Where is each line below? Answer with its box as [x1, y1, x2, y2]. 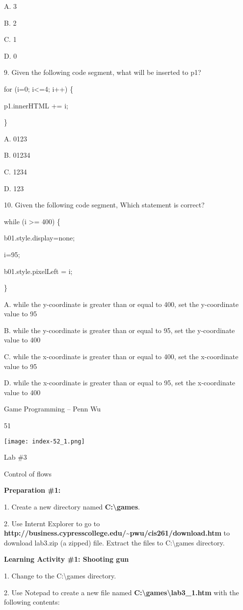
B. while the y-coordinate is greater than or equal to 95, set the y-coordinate [4, 325, 235, 335]
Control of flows [4, 468, 52, 478]
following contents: [4, 597, 60, 607]
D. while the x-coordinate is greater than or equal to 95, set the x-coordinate [4, 377, 236, 388]
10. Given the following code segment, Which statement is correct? [4, 200, 205, 210]
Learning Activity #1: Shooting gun [4, 554, 129, 564]
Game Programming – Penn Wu [4, 404, 101, 414]
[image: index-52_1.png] [4, 438, 85, 445]
